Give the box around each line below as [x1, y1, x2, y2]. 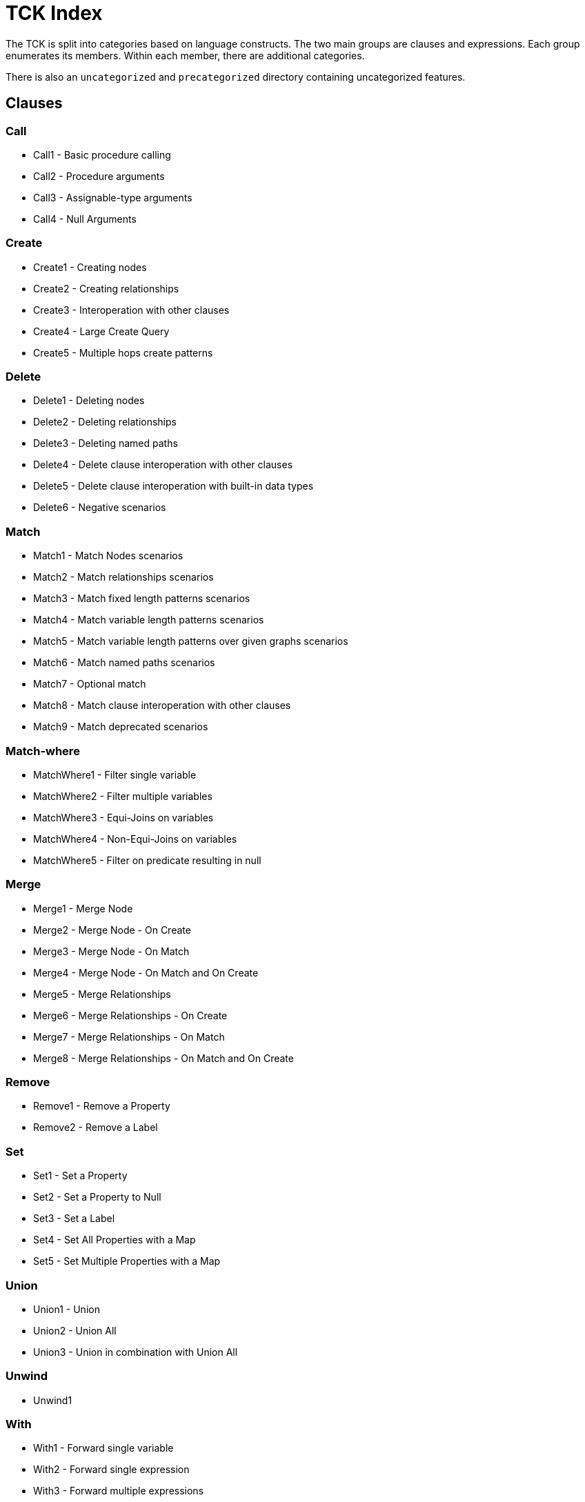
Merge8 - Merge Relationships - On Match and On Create [33, 1052, 294, 1064]
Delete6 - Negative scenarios [33, 501, 166, 514]
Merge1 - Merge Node [33, 902, 133, 914]
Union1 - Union [33, 1303, 100, 1315]
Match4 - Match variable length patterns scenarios [33, 614, 264, 626]
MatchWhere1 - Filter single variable [33, 768, 197, 781]
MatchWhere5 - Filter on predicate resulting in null [33, 854, 261, 866]
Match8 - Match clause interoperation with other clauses [33, 699, 291, 712]
